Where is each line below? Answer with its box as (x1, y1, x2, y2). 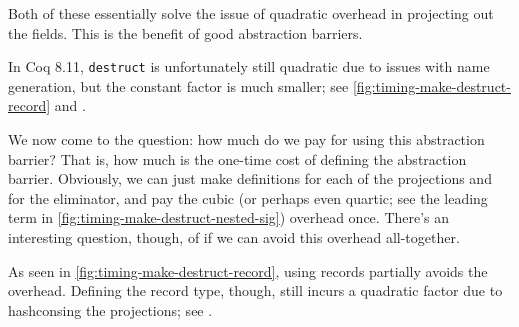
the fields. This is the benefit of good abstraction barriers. (8, 22, 363, 43)
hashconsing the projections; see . (8, 299, 213, 320)
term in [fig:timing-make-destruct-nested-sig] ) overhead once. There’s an (8, 207, 450, 228)
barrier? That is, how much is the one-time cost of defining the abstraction (8, 148, 467, 169)
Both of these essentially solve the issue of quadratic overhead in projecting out (8, 3, 494, 23)
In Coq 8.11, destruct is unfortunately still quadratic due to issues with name (8, 56, 490, 77)
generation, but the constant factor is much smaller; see (8, 75, 349, 96)
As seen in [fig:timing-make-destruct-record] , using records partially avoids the (8, 260, 488, 281)
